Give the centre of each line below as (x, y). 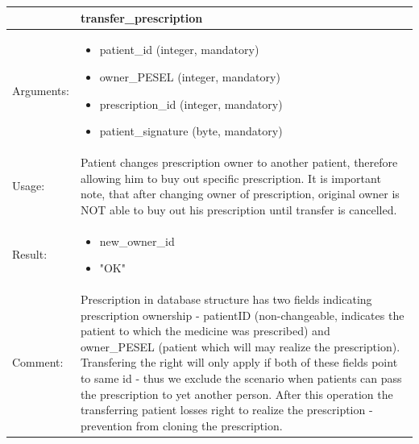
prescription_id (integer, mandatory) (191, 104)
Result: (30, 254)
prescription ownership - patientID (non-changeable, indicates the (242, 315)
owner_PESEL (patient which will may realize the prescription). (240, 346)
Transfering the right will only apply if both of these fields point (239, 362)
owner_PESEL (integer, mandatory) (190, 76)
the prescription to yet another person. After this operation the (236, 394)
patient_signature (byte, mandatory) (191, 131)
